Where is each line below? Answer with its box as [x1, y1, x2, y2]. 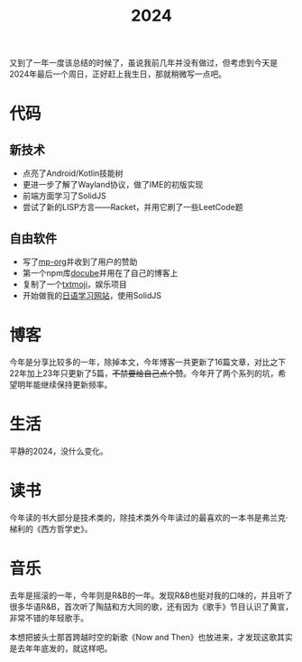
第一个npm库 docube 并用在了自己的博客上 [22, 268, 178, 278]
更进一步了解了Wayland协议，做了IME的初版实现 [22, 179, 204, 190]
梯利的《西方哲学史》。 [9, 523, 93, 534]
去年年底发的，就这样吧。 [16, 642, 113, 654]
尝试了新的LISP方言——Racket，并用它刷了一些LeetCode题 [22, 202, 243, 213]
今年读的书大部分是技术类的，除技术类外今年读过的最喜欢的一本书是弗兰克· [9, 511, 288, 523]
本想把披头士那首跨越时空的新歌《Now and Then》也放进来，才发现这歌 [9, 631, 278, 642]
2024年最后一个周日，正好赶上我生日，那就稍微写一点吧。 [9, 69, 227, 79]
